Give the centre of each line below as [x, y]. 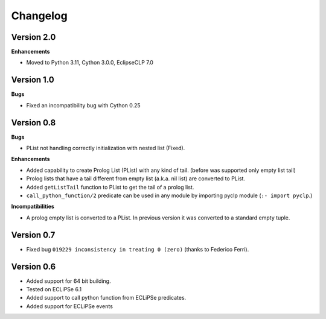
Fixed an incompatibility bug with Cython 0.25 [84, 105]
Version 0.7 [33, 235]
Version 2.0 [34, 37]
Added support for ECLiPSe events [69, 306]
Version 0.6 [34, 266]
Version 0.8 [34, 123]
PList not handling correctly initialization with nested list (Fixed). [106, 148]
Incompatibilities [33, 207]
